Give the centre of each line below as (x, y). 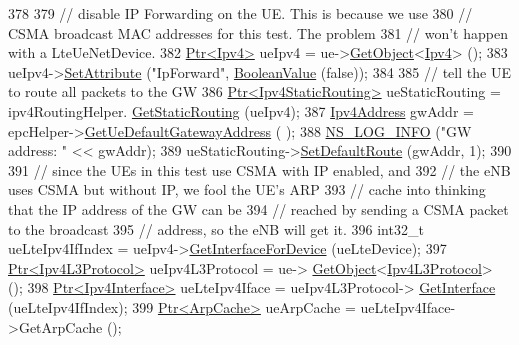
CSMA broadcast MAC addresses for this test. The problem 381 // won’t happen (258, 32)
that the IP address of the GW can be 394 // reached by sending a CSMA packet (258, 208)
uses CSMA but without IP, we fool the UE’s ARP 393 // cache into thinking (247, 189)
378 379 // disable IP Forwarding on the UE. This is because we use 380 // (240, 13)
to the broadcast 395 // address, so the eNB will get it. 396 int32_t (216, 228)
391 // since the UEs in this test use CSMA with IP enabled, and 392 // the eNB (259, 169)
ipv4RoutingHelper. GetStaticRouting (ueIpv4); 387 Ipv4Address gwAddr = (241, 110)
